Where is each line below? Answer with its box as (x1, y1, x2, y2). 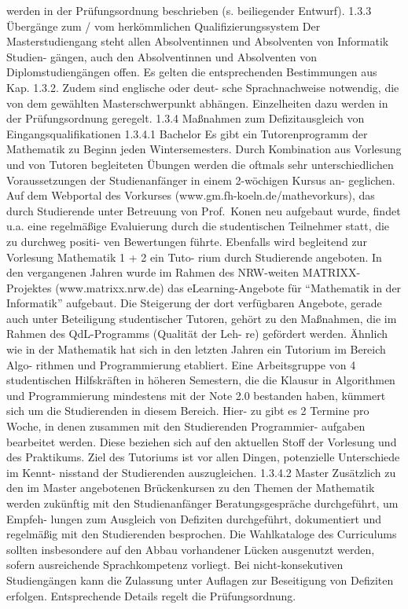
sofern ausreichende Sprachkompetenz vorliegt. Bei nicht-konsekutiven (6, 556, 344, 573)
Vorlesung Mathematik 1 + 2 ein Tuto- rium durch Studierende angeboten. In (6, 248, 382, 265)
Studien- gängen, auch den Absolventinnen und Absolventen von (6, 48, 317, 64)
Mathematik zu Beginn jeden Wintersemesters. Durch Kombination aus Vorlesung (6, 141, 402, 157)
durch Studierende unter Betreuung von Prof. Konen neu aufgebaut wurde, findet (6, 202, 401, 218)
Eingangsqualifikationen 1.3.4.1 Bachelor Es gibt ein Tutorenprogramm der (6, 125, 368, 141)
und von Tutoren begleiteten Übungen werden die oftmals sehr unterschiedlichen (6, 156, 394, 172)
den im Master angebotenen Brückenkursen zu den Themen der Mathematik (6, 479, 375, 496)
